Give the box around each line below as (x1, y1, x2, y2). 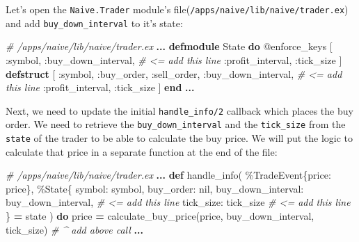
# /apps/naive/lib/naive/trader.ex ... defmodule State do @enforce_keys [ (6, 39, 333, 54)
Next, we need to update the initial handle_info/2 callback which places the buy (6, 103, 353, 118)
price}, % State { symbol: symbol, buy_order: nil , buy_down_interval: (6, 181, 304, 195)
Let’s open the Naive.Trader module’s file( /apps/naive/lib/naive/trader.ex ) (6, 2, 349, 16)
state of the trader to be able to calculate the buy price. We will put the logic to (6, 131, 353, 145)
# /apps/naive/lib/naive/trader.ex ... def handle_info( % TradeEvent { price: (6, 168, 331, 182)
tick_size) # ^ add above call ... (6, 222, 143, 236)
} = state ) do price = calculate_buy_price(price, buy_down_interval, (6, 209, 314, 223)
